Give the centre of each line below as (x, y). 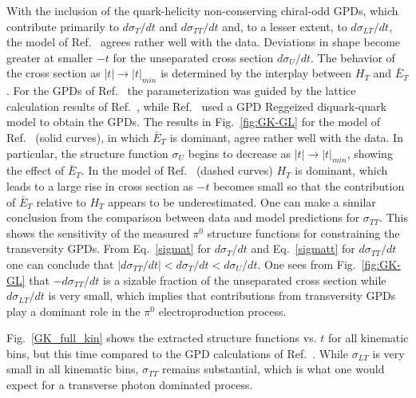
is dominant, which (341, 170)
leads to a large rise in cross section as (100, 185)
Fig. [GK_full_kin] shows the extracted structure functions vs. (162, 338)
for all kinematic (368, 338)
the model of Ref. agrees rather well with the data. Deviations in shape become (204, 42)
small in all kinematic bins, (73, 369)
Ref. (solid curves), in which (78, 137)
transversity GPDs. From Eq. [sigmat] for (109, 248)
